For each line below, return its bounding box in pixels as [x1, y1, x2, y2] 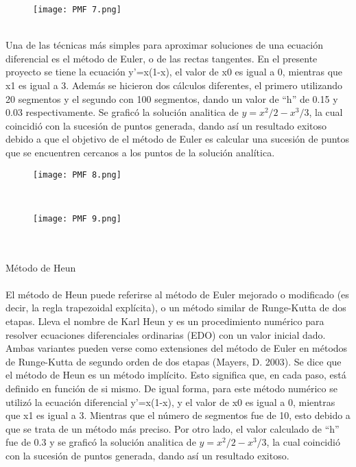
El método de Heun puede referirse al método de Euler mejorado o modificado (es [5, 287, 349, 301]
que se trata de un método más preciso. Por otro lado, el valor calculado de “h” [5, 421, 340, 435]
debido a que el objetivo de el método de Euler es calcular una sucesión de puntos [5, 132, 350, 146]
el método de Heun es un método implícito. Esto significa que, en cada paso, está [5, 368, 346, 382]
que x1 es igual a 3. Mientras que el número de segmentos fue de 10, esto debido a [5, 408, 351, 422]
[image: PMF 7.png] [33, 5, 121, 14]
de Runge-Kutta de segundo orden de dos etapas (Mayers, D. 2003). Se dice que [5, 354, 342, 368]
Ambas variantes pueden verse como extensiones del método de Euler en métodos [5, 341, 348, 355]
